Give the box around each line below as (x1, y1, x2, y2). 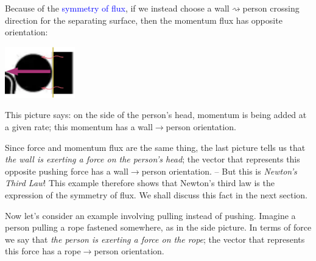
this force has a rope (5, 245, 81, 257)
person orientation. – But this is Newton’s (141, 164, 297, 177)
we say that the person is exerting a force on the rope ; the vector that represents (5, 232, 305, 245)
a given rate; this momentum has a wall (5, 120, 153, 133)
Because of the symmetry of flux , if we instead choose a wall (5, 2, 230, 14)
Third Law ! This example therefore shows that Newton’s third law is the (5, 176, 275, 189)
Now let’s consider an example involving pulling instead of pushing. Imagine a (5, 209, 296, 221)
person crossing (242, 2, 300, 14)
